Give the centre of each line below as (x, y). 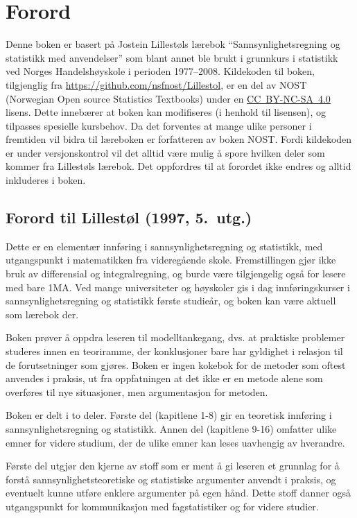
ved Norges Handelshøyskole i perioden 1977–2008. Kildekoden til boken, (160, 71)
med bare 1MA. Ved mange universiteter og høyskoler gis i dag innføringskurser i (178, 287)
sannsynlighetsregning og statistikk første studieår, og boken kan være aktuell (171, 301)
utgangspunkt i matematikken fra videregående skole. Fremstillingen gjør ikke (171, 260)
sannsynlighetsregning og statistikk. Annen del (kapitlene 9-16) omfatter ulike (171, 428)
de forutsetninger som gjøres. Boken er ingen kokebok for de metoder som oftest (176, 364)
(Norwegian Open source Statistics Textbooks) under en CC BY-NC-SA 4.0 (168, 98)
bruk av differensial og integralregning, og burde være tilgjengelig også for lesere (176, 274)
